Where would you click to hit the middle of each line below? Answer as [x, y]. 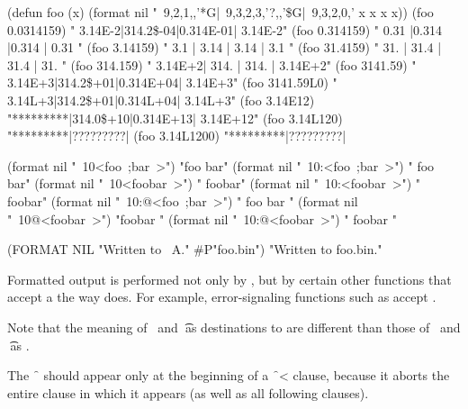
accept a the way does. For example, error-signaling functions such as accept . [222, 297]
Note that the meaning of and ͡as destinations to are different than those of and [234, 327]
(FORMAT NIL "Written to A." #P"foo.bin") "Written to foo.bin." [195, 249]
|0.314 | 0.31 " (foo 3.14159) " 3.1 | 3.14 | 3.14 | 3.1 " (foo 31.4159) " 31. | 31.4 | [225, 47]
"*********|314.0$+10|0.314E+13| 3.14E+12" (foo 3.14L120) [175, 118]
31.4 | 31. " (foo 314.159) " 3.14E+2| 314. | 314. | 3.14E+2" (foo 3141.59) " [212, 64]
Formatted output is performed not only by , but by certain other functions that [229, 279]
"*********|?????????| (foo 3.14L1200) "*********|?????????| [177, 136]
